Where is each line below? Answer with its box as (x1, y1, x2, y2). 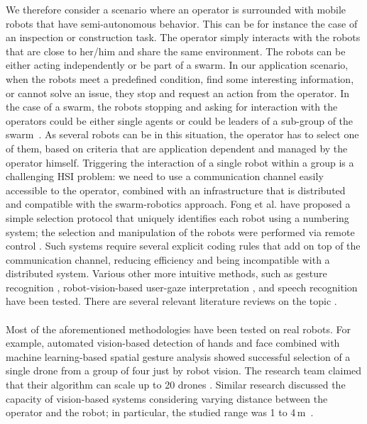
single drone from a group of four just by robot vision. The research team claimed (6, 363, 362, 378)
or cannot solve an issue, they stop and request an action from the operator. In (6, 85, 349, 100)
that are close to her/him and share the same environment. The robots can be (6, 43, 346, 58)
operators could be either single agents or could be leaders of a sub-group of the (6, 113, 354, 128)
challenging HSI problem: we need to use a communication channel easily (6, 169, 324, 184)
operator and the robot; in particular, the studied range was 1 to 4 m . (6, 405, 314, 420)
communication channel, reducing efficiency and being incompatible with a (6, 252, 330, 267)
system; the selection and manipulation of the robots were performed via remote (6, 224, 355, 239)
